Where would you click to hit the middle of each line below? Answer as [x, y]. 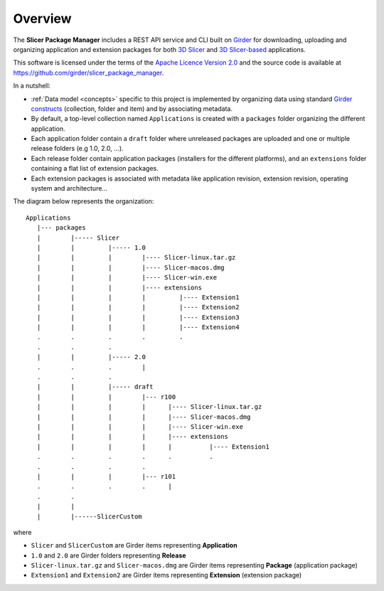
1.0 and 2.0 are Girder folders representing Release [108, 555]
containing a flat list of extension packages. [95, 169]
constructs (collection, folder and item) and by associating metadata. [132, 108]
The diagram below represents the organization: [84, 201]
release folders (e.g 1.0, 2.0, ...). [77, 149]
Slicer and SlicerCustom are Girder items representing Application [134, 545]
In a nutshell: [32, 86]
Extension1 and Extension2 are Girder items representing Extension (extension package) [166, 575]
